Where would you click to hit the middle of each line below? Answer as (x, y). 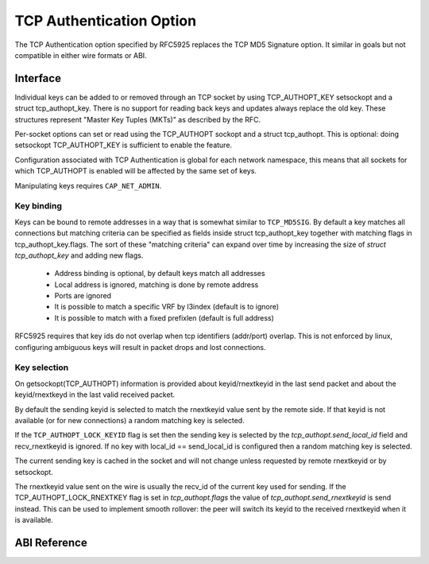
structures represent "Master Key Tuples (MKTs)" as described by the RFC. (138, 119)
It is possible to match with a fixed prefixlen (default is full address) (164, 317)
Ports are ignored (83, 296)
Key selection (42, 368)
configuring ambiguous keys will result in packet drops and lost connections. (140, 347)
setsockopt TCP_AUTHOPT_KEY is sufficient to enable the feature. (124, 145)
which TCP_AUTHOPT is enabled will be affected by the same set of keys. (136, 171)
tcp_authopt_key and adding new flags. (79, 255)
